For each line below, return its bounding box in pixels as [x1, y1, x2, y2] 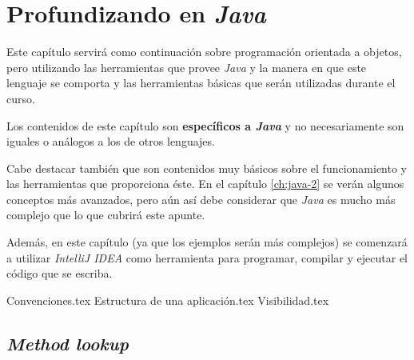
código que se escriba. [6, 265, 113, 282]
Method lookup [6, 330, 129, 355]
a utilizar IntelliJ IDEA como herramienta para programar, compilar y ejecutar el [6, 249, 408, 266]
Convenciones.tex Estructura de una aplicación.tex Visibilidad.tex [6, 291, 329, 308]
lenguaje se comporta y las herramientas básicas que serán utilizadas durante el [6, 74, 396, 91]
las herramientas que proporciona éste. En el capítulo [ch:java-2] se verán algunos [6, 175, 404, 192]
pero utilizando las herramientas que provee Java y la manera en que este [6, 58, 367, 75]
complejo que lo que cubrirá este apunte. [6, 206, 205, 223]
